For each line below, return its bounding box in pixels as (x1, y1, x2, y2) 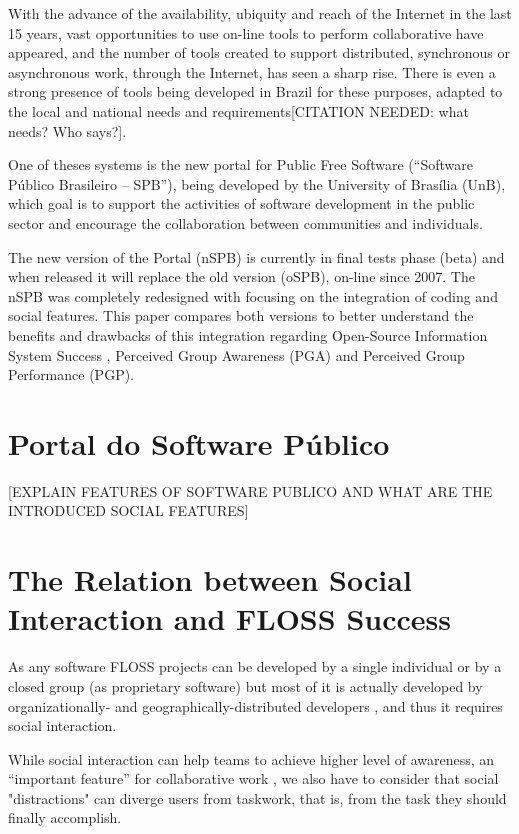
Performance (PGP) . (8, 364, 135, 385)
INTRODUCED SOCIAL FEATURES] (8, 500, 249, 521)
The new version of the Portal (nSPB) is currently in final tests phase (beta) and (8, 246, 505, 267)
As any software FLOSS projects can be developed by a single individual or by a (8, 656, 502, 677)
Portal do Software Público (8, 422, 390, 463)
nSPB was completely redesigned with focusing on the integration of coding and (8, 285, 498, 306)
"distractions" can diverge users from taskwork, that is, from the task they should (8, 787, 507, 808)
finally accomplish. (8, 807, 122, 828)
